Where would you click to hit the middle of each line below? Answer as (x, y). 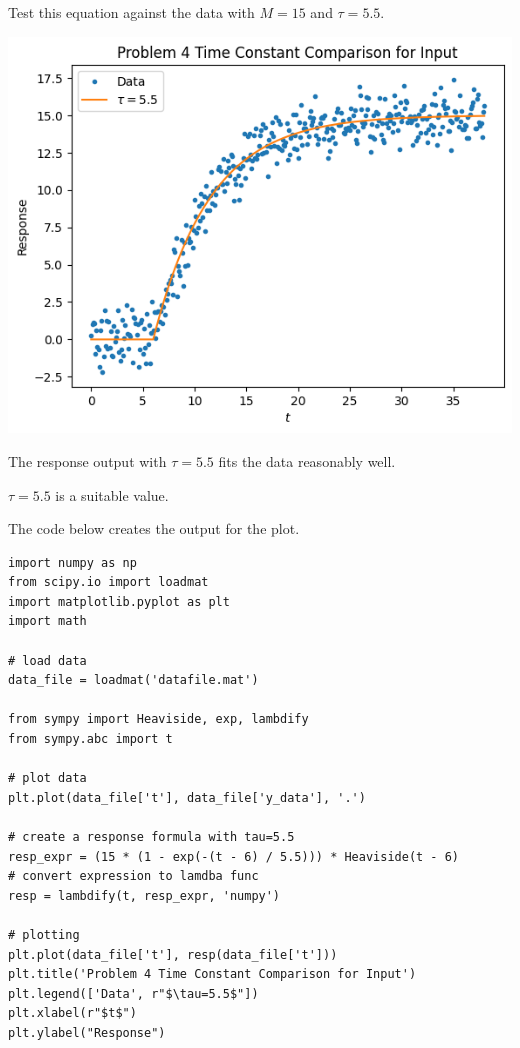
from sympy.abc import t (90, 739)
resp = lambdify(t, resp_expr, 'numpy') (144, 895)
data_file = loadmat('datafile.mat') (133, 680)
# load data (47, 660)
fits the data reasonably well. (307, 460)
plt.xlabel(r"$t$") (72, 1013)
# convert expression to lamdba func (133, 876)
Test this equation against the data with (131, 12)
